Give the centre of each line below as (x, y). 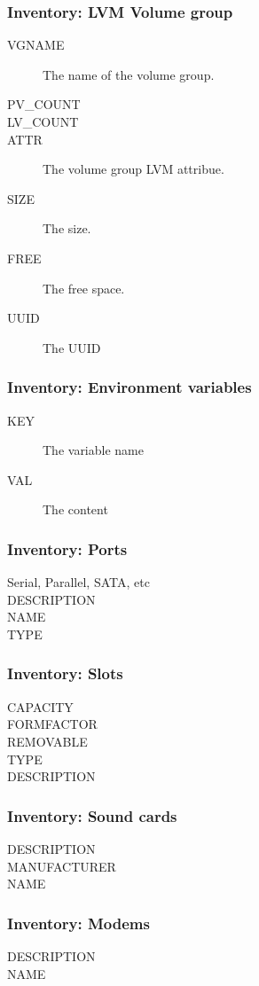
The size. (67, 228)
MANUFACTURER (62, 866)
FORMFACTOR (52, 724)
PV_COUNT (44, 104)
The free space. (84, 288)
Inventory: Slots (65, 673)
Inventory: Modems (78, 923)
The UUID (72, 347)
